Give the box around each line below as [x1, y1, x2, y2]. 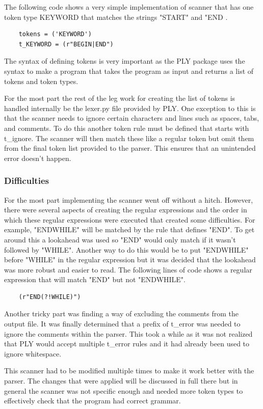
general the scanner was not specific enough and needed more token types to [4, 385, 243, 396]
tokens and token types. [4, 75, 78, 86]
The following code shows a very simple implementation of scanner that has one [4, 2, 254, 12]
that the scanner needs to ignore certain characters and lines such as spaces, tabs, [4, 113, 259, 123]
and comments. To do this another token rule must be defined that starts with [4, 122, 249, 133]
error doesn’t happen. [4, 152, 71, 163]
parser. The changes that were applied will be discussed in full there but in [4, 375, 238, 386]
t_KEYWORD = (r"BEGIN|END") [18, 40, 114, 48]
